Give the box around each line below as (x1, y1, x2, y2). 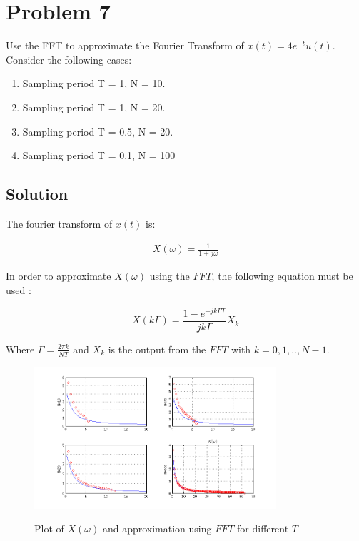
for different (237, 521, 289, 536)
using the (149, 268, 190, 283)
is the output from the (108, 341, 206, 356)
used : (6, 282, 31, 297)
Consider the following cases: (6, 51, 132, 66)
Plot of (34, 521, 64, 536)
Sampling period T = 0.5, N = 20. (22, 123, 173, 138)
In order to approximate (6, 268, 111, 283)
